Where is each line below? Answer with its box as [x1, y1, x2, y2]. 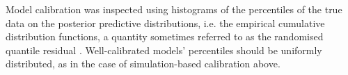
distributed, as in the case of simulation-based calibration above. [6, 56, 280, 71]
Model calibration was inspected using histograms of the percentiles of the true [6, 2, 342, 16]
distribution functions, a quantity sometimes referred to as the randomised [6, 29, 324, 44]
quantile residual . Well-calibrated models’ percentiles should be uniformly [6, 42, 322, 57]
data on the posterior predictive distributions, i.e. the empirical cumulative [6, 15, 325, 30]
